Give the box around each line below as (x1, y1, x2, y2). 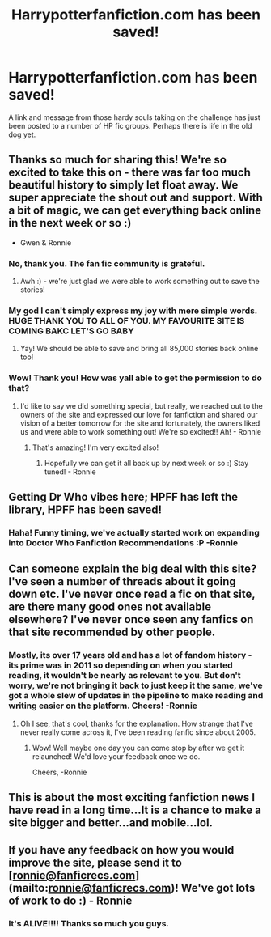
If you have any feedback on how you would (8, 843, 235, 857)
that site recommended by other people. (8, 625, 216, 639)
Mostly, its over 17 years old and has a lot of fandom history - (8, 650, 252, 661)
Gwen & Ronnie (19, 237, 72, 248)
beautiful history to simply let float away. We (8, 178, 239, 192)
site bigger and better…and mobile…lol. (8, 816, 213, 830)
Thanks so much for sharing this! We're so (8, 153, 227, 167)
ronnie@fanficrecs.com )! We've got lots (48, 881, 256, 895)
